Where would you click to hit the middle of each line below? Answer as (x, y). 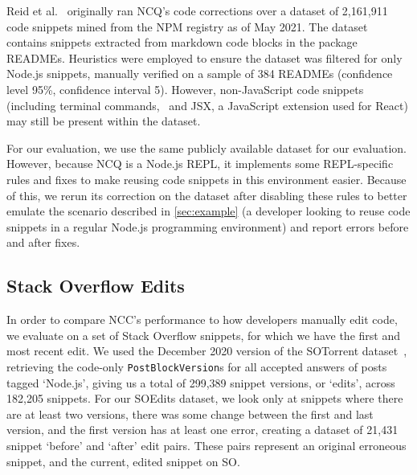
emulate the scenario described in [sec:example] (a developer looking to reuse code (208, 211)
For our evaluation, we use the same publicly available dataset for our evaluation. (206, 147)
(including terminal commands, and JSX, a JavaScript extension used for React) (207, 105)
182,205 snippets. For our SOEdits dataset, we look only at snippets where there (205, 398)
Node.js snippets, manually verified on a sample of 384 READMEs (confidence (200, 74)
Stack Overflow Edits (96, 286)
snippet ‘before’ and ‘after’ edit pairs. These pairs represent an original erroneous (206, 445)
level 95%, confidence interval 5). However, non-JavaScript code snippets (185, 89)
